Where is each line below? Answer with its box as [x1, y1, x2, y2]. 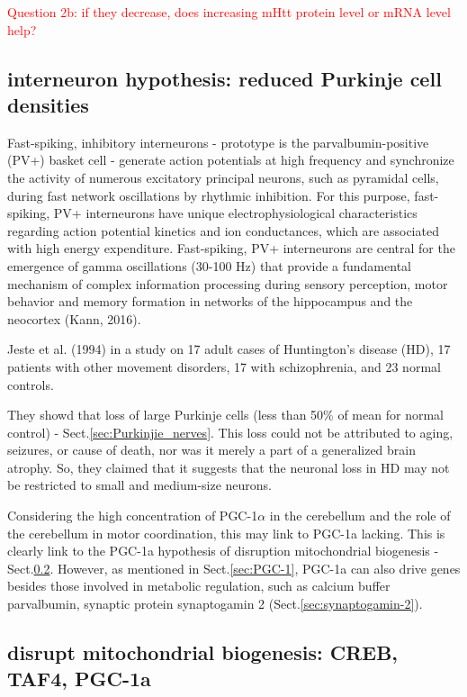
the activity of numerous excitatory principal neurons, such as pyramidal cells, [7, 167, 439, 186]
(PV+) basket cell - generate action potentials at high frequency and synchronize [7, 150, 454, 169]
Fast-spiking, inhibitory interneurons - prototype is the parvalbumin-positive [7, 132, 429, 151]
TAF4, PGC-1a [7, 665, 151, 692]
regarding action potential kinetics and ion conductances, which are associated [7, 221, 439, 240]
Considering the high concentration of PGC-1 [7, 506, 258, 525]
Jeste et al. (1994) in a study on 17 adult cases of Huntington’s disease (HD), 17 [7, 339, 451, 358]
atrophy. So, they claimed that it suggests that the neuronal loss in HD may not [7, 457, 450, 476]
